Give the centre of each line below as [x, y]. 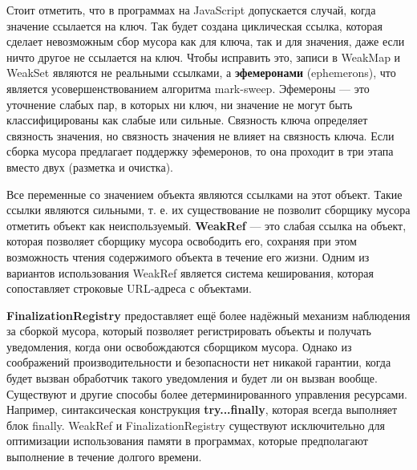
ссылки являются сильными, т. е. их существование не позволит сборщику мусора [208, 210]
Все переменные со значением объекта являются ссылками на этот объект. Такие [204, 194]
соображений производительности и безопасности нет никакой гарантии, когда [199, 362]
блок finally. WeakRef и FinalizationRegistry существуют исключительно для [196, 425]
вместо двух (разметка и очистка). [90, 166]
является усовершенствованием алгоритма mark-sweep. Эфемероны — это [188, 88]
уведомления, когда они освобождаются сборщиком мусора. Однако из [179, 346]
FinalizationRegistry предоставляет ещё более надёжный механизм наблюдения [208, 315]
